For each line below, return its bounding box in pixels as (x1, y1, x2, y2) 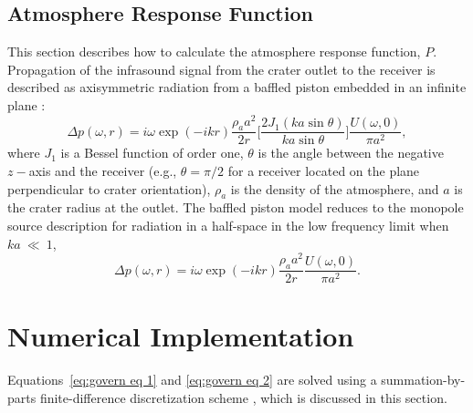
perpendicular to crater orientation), (7, 179, 211, 198)
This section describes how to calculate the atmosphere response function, (7, 42, 421, 61)
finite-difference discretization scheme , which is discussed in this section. (39, 387, 447, 407)
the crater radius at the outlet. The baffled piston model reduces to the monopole (7, 198, 464, 217)
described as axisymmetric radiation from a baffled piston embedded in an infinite (7, 77, 467, 97)
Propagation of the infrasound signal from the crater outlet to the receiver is (7, 59, 436, 78)
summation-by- (381, 370, 466, 389)
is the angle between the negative (258, 143, 444, 162)
